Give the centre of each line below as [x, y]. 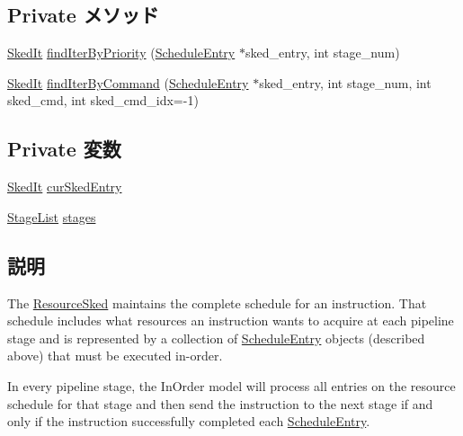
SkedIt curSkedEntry [65, 187]
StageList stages [52, 216]
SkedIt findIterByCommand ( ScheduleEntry [128, 82]
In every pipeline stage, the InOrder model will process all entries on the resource [231, 385]
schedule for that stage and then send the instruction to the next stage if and [220, 403]
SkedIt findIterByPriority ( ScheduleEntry [121, 53]
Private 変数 [64, 149]
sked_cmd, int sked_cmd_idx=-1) [103, 100]
